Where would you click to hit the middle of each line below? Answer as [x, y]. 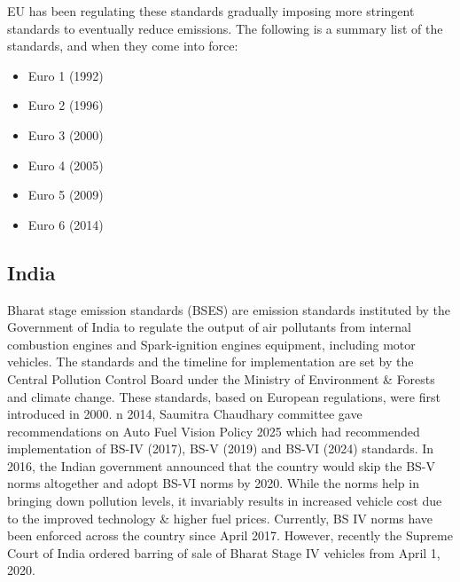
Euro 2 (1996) [66, 105]
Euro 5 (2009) [66, 195]
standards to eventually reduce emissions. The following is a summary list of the [225, 28]
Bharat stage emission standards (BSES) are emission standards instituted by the [229, 309]
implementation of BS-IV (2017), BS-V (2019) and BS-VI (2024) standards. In [221, 448]
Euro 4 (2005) [66, 165]
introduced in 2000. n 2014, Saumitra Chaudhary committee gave [185, 414]
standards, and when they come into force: [123, 46]
